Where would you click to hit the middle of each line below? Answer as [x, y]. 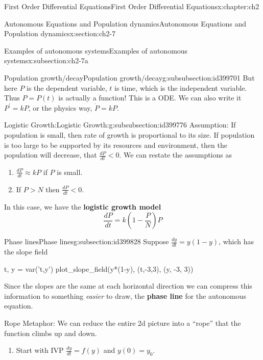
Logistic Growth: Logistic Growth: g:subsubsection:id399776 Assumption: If [120, 125]
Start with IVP [40, 350]
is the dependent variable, [67, 87]
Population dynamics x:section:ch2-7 [60, 33]
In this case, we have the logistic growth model [83, 206]
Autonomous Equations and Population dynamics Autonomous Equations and [125, 23]
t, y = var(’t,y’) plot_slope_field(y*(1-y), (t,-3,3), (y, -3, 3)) [99, 268]
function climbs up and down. [51, 333]
